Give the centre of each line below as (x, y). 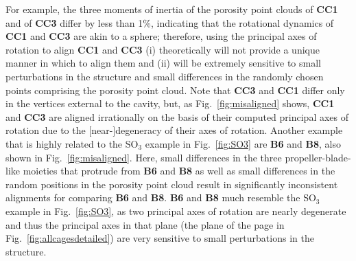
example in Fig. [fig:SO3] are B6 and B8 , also (243, 143)
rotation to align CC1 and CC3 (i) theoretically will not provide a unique (163, 49)
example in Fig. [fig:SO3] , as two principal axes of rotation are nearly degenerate (176, 211)
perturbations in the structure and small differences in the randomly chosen (165, 76)
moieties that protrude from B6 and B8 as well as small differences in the (179, 171)
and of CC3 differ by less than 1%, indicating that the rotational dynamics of (170, 22)
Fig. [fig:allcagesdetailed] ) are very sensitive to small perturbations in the (160, 238)
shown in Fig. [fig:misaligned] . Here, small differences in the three (144, 157)
